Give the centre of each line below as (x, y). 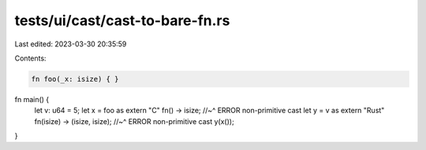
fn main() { (32, 99)
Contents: (30, 58)
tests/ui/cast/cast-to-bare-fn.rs (122, 20)
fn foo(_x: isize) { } (75, 79)
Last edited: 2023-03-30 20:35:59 (71, 44)
